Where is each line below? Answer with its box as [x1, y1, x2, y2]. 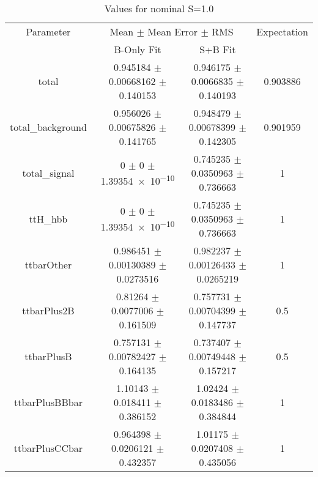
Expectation [256, 24, 308, 39]
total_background [10, 120, 87, 134]
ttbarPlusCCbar [13, 441, 83, 455]
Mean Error [147, 24, 198, 39]
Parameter [26, 24, 71, 39]
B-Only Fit [114, 42, 161, 56]
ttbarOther [24, 257, 72, 272]
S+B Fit [199, 42, 236, 56]
